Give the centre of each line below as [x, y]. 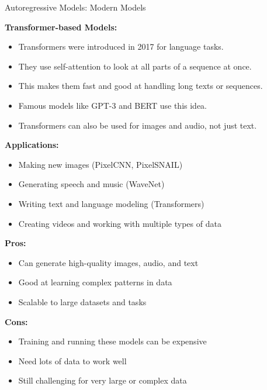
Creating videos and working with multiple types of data [120, 223]
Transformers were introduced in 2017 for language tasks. [121, 46]
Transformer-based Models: [61, 27]
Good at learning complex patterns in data [95, 282]
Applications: [32, 145]
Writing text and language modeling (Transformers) [111, 203]
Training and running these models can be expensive [112, 341]
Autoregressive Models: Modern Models [75, 7]
